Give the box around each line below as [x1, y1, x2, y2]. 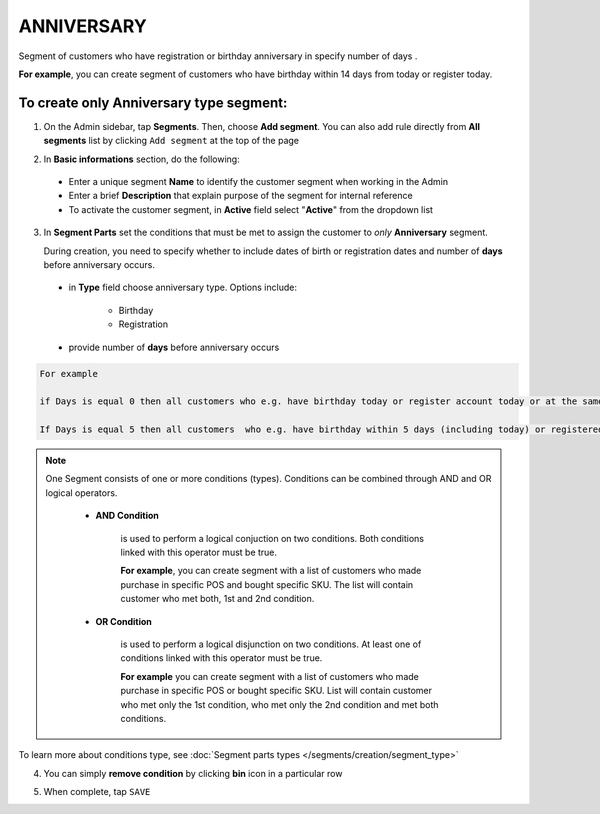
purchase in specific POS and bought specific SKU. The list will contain [120, 578, 414, 590]
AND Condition [95, 510, 160, 522]
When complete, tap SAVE [43, 786, 151, 798]
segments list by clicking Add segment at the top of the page [43, 135, 300, 147]
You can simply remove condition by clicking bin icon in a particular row [43, 767, 343, 779]
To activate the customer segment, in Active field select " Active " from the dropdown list [68, 203, 434, 215]
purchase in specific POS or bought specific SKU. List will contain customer [120, 685, 433, 697]
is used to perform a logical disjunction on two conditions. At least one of [120, 638, 422, 650]
